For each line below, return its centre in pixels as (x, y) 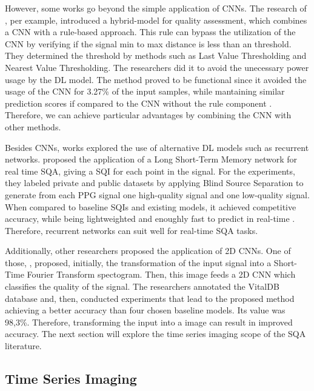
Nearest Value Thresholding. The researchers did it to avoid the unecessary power (157, 67)
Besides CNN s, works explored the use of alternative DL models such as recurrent (157, 147)
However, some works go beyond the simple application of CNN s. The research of (156, 8)
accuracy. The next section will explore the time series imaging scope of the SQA (155, 334)
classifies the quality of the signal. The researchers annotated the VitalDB (142, 286)
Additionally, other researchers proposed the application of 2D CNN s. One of (148, 251)
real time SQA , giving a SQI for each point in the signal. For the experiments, (150, 171)
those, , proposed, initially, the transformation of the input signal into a (138, 262)
